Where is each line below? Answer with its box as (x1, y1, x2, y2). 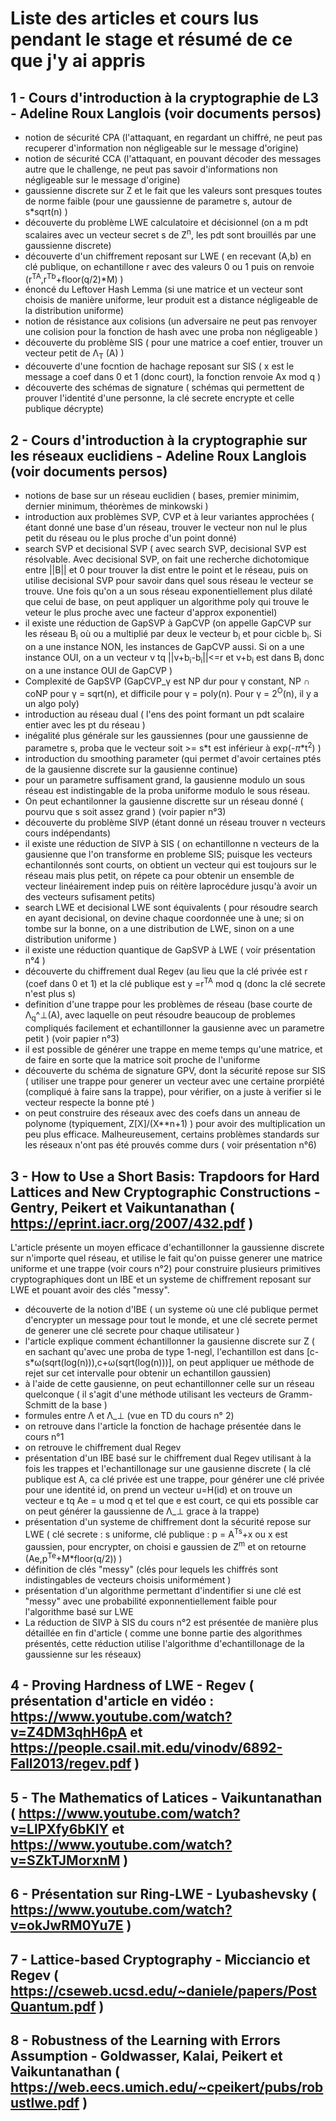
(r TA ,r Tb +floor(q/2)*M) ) (24, 271, 124, 285)
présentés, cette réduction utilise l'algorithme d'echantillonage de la (24, 1638, 305, 1650)
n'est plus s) (24, 988, 77, 1000)
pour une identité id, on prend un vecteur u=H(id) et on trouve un (24, 1484, 293, 1496)
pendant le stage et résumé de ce (10, 28, 293, 51)
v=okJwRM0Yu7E (10, 1917, 124, 1934)
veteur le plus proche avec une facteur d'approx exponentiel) (24, 606, 278, 618)
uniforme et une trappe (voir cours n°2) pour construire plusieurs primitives (10, 1263, 321, 1275)
